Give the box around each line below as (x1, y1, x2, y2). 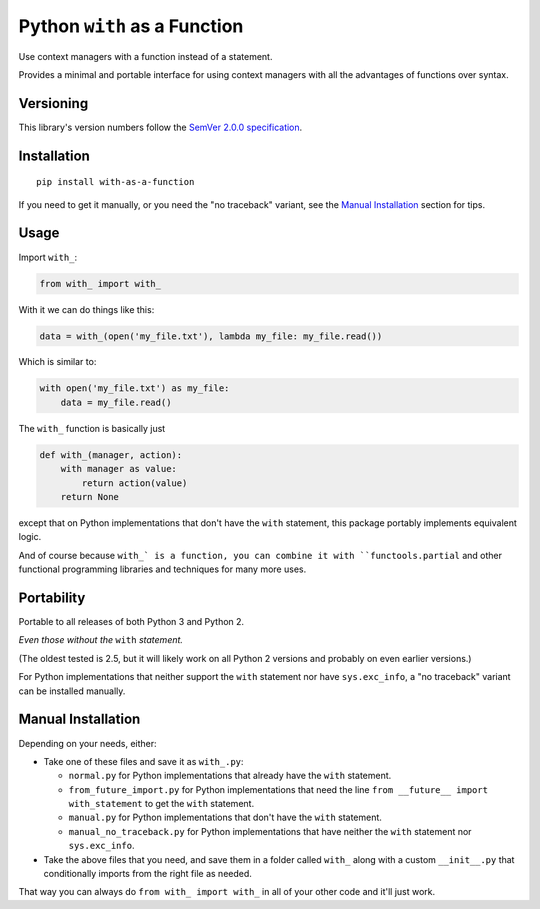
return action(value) (81, 477, 188, 489)
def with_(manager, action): (39, 449, 183, 460)
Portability (18, 589, 86, 606)
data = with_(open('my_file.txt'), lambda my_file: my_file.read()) (39, 330, 383, 342)
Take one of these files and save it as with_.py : (43, 755, 244, 767)
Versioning (18, 95, 89, 112)
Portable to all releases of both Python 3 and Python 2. (18, 616, 245, 628)
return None (60, 491, 120, 502)
